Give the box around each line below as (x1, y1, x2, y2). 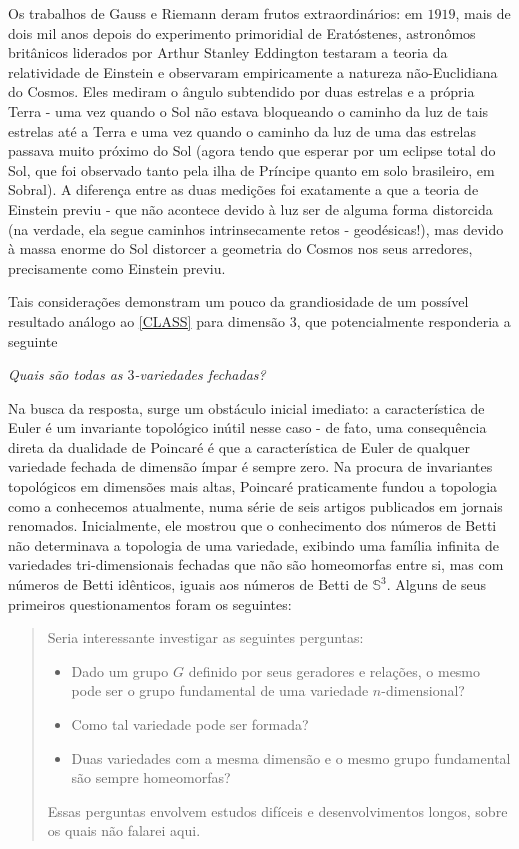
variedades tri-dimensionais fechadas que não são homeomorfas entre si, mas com (8, 554, 504, 575)
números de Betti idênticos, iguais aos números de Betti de (8, 574, 368, 595)
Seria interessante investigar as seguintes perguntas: (47, 627, 364, 648)
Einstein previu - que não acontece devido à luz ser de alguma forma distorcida (8, 198, 493, 219)
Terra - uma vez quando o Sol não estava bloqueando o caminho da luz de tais (8, 100, 489, 121)
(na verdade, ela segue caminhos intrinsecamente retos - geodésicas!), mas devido (8, 218, 504, 239)
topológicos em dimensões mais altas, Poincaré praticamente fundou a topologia (8, 476, 498, 497)
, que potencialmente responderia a (296, 310, 511, 331)
